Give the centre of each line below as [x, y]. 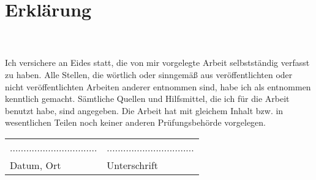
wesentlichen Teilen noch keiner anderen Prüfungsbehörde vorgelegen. [136, 122]
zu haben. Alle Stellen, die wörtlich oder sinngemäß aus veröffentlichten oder [149, 74]
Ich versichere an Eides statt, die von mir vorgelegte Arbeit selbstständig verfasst [157, 63]
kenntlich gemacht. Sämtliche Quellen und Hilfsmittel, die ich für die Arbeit [147, 99]
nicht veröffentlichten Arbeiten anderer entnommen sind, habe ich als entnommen [158, 86]
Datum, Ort [36, 165]
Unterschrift [133, 165]
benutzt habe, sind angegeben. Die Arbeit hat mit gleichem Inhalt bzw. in [144, 110]
